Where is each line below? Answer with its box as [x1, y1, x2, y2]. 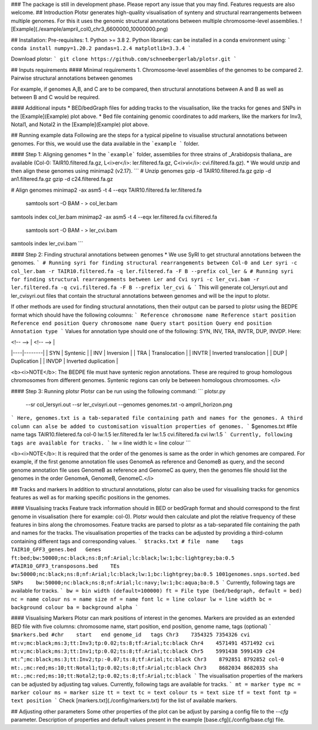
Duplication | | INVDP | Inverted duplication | [11, 357, 118, 365]
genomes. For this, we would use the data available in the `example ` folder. [11, 140, 200, 147]
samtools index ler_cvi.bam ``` [11, 240, 84, 247]
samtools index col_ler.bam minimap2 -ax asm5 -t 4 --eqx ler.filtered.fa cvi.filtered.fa [11, 213, 217, 221]
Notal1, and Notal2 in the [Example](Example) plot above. [11, 121, 150, 128]
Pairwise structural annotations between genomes [11, 74, 133, 82]
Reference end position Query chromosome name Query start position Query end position [11, 320, 272, 327]
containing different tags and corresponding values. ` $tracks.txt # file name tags [11, 537, 244, 545]
